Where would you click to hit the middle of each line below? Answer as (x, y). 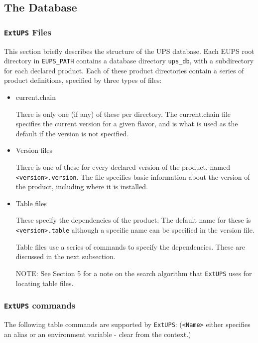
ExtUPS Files (28, 32)
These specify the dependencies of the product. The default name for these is (133, 220)
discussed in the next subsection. (65, 256)
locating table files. (45, 283)
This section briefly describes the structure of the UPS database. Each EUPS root (129, 51)
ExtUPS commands (40, 305)
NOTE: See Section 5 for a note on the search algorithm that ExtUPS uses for (134, 273)
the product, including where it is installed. (82, 186)
